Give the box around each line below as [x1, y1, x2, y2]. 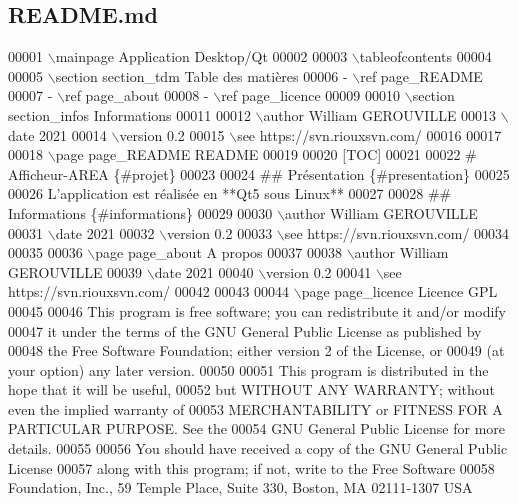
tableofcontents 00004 [359, 46, 492, 67]
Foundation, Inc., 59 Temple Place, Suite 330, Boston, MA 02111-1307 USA [8, 477, 473, 498]
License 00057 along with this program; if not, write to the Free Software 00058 [8, 457, 495, 478]
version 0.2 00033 [167, 222, 273, 243]
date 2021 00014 [8, 124, 107, 145]
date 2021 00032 [55, 222, 155, 243]
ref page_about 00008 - [64, 85, 209, 106]
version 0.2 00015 [119, 124, 225, 145]
